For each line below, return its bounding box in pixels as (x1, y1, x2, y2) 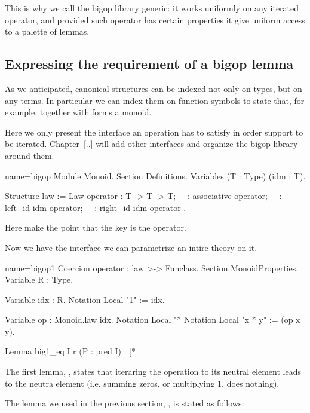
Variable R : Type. (5, 273, 73, 286)
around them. (5, 149, 54, 161)
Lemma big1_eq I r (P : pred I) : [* (5, 345, 136, 357)
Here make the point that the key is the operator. (5, 221, 186, 234)
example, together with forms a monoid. (5, 106, 152, 118)
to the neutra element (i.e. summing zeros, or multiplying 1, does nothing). (5, 377, 280, 389)
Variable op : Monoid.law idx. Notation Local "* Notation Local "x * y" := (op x (5, 313, 300, 326)
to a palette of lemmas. (5, 25, 90, 38)
